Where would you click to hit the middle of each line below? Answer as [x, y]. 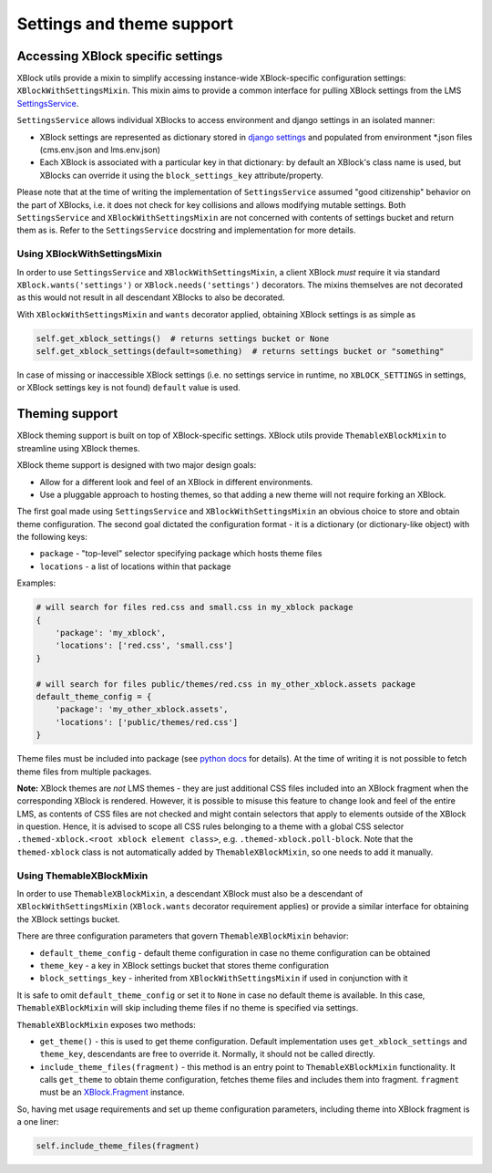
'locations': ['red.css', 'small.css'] [144, 646]
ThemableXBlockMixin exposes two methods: [106, 1024]
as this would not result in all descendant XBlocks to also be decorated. [151, 297]
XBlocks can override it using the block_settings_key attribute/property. [181, 175]
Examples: [36, 583]
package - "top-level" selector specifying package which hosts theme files [181, 554]
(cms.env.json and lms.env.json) [100, 150]
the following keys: [52, 537]
